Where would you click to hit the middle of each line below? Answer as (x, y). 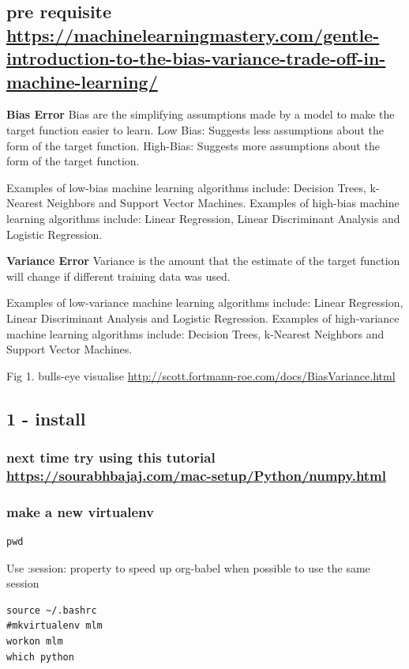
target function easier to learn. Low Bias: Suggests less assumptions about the (195, 129)
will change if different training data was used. (118, 276)
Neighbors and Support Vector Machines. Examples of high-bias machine (223, 203)
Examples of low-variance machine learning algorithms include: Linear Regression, (205, 302)
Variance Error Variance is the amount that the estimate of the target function (203, 261)
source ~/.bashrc (52, 610)
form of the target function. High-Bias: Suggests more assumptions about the (193, 145)
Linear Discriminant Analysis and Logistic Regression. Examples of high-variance (203, 317)
